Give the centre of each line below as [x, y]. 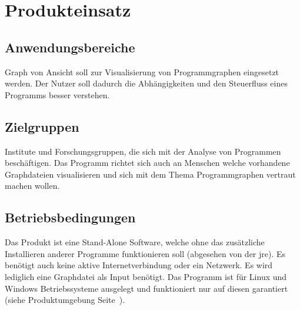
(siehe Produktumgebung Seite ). [65, 300]
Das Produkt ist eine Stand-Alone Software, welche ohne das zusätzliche [135, 242]
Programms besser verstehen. [57, 94]
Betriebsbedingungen [70, 217]
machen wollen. [32, 186]
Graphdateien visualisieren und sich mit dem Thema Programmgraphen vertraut [150, 174]
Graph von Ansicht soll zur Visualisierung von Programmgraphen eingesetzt [142, 71]
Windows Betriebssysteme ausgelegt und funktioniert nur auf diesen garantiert [146, 288]
